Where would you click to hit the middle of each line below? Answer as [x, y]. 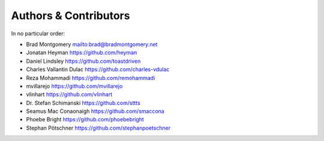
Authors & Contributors [70, 16]
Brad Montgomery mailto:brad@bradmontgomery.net [92, 44]
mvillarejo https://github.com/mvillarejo [74, 86]
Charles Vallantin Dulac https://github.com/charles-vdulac [98, 69]
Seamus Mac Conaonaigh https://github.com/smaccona [95, 111]
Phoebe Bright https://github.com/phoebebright [85, 119]
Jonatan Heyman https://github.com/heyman [82, 53]
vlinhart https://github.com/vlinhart [69, 94]
